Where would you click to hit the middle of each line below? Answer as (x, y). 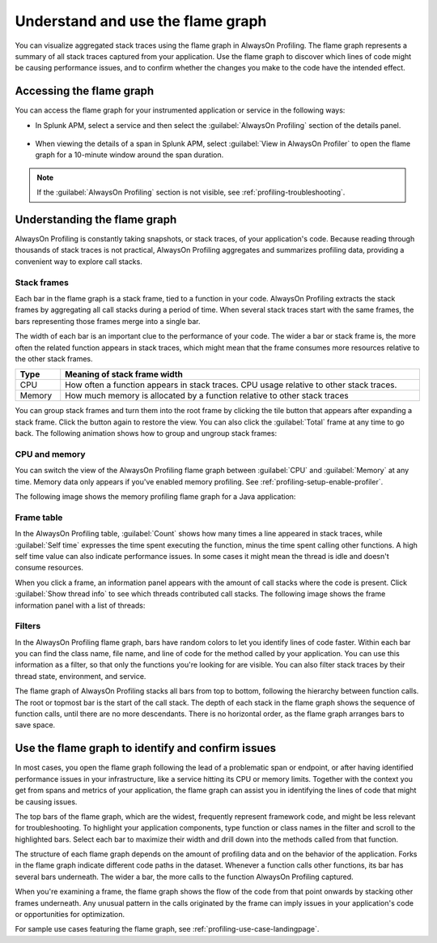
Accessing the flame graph (85, 91)
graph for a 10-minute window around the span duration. (129, 155)
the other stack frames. (54, 358)
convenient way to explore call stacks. (79, 261)
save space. (35, 725)
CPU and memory (50, 454)
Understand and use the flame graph (141, 21)
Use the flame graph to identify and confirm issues (146, 748)
